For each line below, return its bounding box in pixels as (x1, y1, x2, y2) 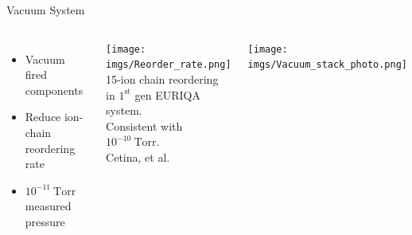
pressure (25, 213, 65, 229)
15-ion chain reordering (106, 70, 219, 87)
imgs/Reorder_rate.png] (106, 59, 231, 71)
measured (25, 198, 72, 214)
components (25, 81, 84, 98)
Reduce (25, 108, 61, 125)
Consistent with (106, 117, 183, 134)
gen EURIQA (134, 86, 200, 103)
